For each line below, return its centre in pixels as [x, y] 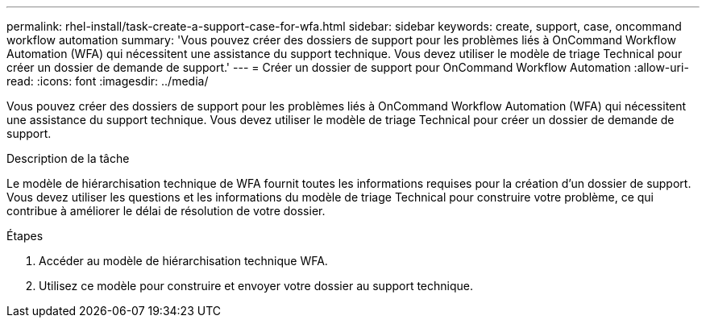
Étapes [25, 236]
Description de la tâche [68, 158]
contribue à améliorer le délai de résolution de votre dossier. [166, 211]
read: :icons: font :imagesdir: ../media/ [108, 81]
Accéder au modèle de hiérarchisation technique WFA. [183, 261]
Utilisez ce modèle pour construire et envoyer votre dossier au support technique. [256, 286]
